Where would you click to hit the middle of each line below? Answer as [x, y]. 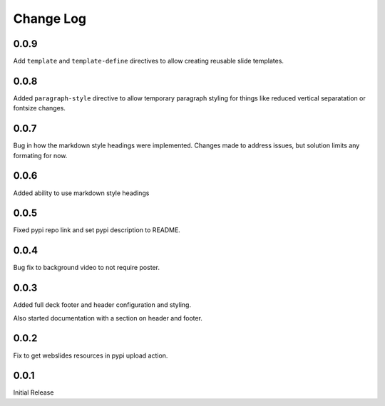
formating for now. [40, 155]
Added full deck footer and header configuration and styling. [102, 305]
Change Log [50, 19]
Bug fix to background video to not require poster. [87, 268]
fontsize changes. [39, 108]
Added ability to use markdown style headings [81, 193]
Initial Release [34, 392]
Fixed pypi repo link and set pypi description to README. [97, 230]
